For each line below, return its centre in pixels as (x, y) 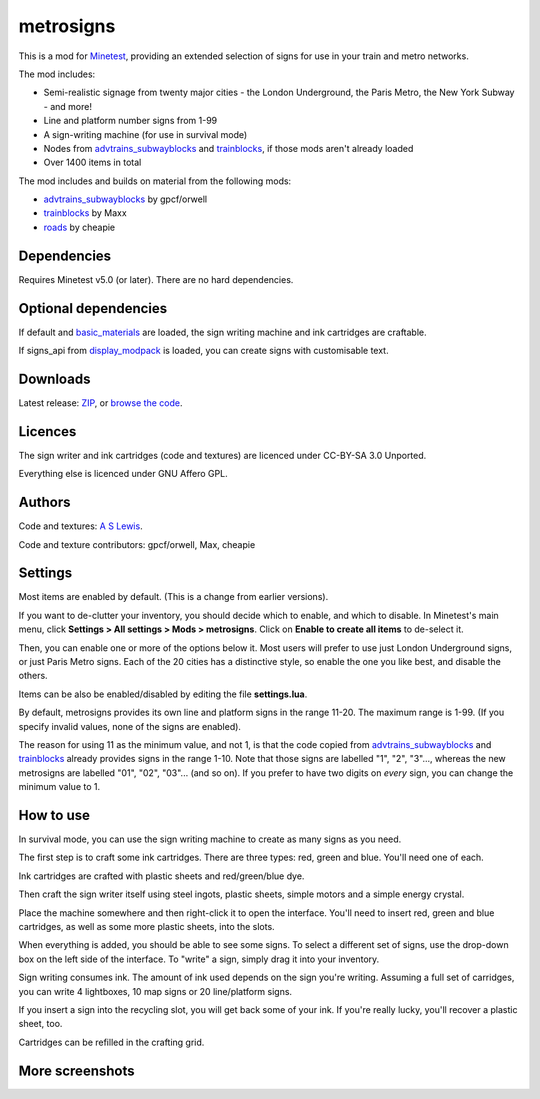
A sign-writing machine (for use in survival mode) (145, 134)
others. (33, 676)
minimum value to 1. (59, 787)
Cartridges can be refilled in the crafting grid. (111, 1042)
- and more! (67, 106)
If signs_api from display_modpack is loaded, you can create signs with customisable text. (203, 351)
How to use (54, 815)
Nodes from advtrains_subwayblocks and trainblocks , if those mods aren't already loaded (228, 148)
